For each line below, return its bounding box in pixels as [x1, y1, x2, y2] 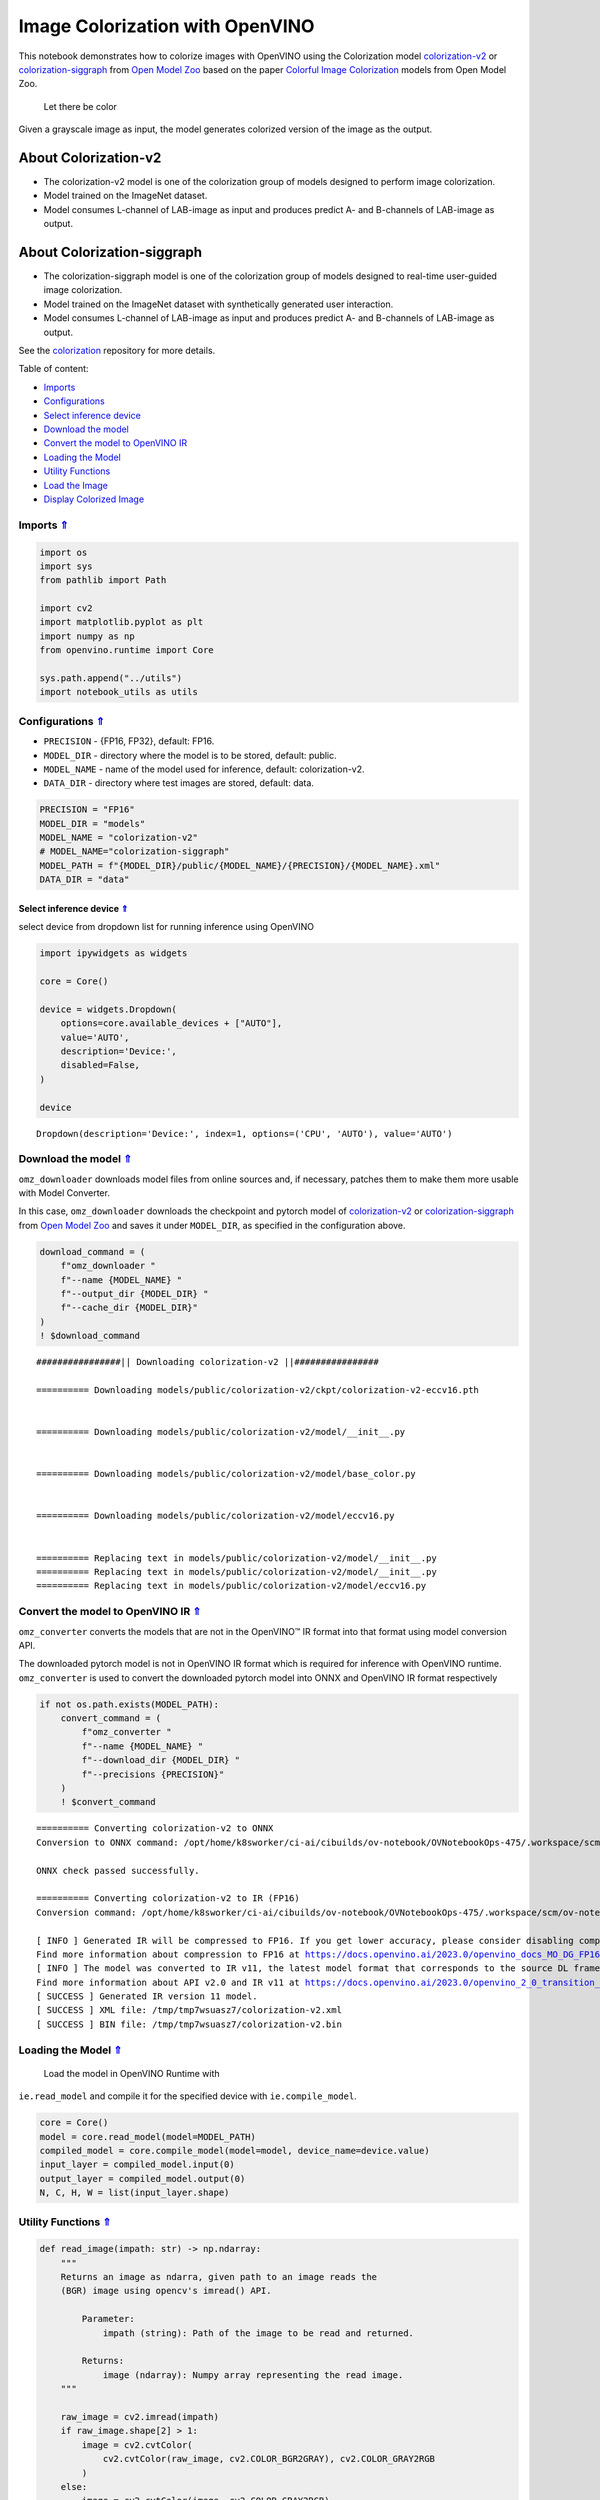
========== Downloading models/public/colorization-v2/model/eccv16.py [36, 1510, 395, 1522]
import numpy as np [39, 630, 135, 642]
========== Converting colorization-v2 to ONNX [36, 1823, 274, 1834]
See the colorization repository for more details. [18, 345, 216, 357]
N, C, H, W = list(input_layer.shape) [39, 2187, 230, 2199]
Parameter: [81, 2313, 135, 2325]
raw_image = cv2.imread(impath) [60, 2411, 220, 2422]
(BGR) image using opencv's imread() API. [60, 2285, 272, 2297]
